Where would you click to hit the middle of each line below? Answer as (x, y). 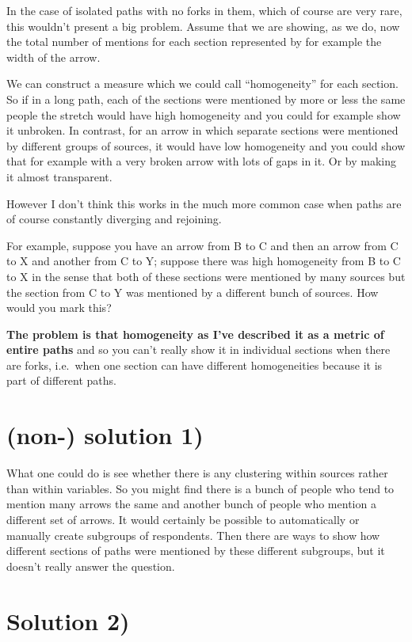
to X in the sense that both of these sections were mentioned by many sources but (206, 276)
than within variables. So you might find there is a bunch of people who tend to (200, 488)
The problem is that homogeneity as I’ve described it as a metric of (195, 334)
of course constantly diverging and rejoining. (114, 219)
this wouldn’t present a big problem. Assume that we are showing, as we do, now (203, 26)
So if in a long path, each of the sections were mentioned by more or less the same (206, 99)
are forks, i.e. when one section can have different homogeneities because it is (195, 365)
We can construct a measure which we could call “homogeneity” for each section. (202, 84)
